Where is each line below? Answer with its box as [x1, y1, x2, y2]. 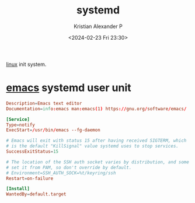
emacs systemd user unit [6, 81, 131, 94]
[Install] [6, 186, 30, 192]
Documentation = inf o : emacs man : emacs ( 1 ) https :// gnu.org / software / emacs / [6, 106, 187, 111]
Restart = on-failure [6, 176, 54, 181]
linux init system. [6, 61, 47, 68]
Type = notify [6, 122, 35, 128]
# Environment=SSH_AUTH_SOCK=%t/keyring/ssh [6, 170, 116, 176]
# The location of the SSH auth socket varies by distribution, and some [6, 159, 190, 165]
